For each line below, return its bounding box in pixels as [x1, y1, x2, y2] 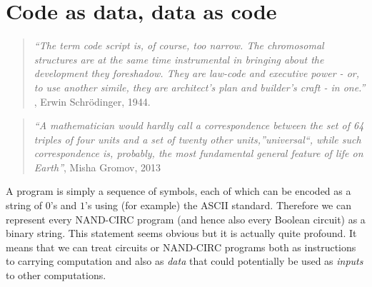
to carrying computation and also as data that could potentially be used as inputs [6, 253, 363, 268]
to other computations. [6, 268, 106, 283]
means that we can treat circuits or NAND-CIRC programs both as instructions [6, 239, 356, 254]
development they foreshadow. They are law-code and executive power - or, [34, 66, 360, 81]
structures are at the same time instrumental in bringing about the [34, 51, 324, 66]
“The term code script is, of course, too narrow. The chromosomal [34, 38, 324, 53]
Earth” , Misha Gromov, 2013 [34, 159, 161, 174]
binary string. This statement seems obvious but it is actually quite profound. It [6, 226, 357, 241]
